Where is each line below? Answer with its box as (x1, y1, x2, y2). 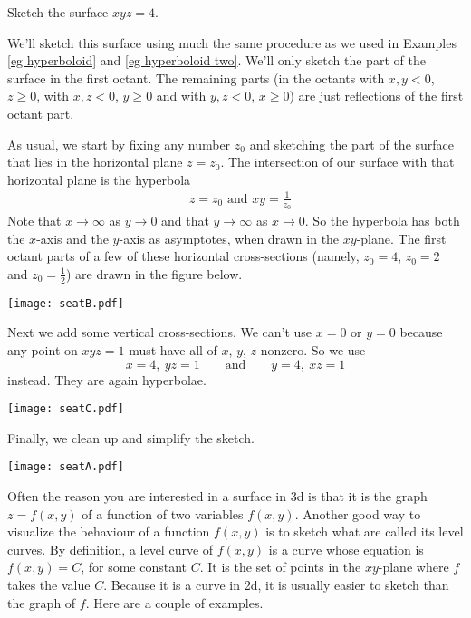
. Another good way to (294, 504, 421, 523)
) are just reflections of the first (289, 86, 464, 105)
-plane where (378, 557, 449, 576)
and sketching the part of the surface (249, 134, 455, 153)
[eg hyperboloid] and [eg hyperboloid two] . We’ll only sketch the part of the (7, 51, 426, 70)
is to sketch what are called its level (265, 522, 464, 541)
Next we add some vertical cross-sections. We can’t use (7, 323, 312, 342)
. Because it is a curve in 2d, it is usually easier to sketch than (103, 575, 449, 594)
